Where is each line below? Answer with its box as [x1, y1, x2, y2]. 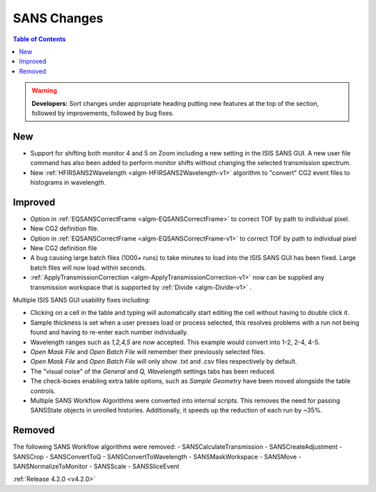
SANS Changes [13, 10, 104, 26]
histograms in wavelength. [30, 178, 106, 186]
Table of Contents [13, 35, 66, 43]
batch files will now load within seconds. [30, 263, 146, 272]
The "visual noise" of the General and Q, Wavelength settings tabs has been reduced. [30, 367, 276, 376]
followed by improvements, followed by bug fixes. [31, 109, 174, 117]
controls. [30, 387, 56, 395]
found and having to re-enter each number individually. [30, 328, 189, 337]
